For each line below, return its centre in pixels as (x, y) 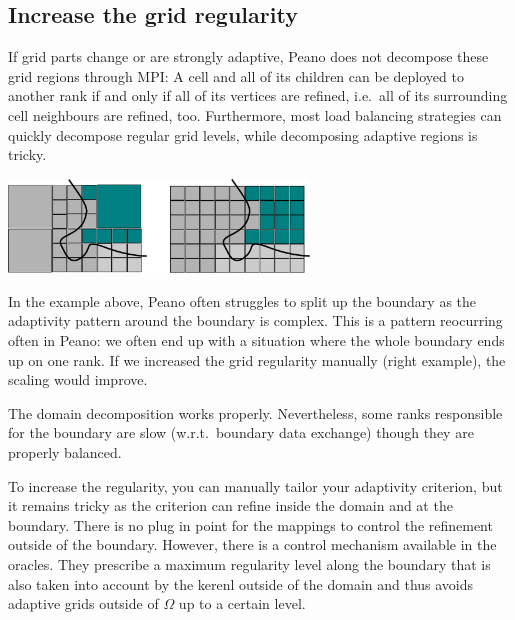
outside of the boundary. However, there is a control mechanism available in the (252, 544)
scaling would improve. (78, 379)
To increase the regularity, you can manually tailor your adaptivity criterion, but (255, 485)
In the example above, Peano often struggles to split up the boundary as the (242, 300)
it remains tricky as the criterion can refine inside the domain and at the (230, 505)
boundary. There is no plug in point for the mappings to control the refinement (250, 524)
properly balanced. (65, 452)
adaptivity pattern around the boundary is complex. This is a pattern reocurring (255, 320)
